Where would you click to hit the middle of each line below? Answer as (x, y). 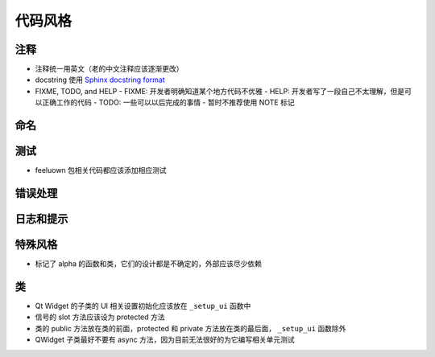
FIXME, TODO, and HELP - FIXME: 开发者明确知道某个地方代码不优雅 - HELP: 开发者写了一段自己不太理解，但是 (220, 91)
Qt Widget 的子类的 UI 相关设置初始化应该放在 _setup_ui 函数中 (143, 306)
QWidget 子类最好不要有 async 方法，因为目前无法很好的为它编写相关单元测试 (165, 340)
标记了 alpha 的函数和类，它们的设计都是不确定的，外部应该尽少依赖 (148, 264)
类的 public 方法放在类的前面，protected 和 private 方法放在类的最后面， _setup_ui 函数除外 (191, 328)
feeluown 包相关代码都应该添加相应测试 (101, 170)
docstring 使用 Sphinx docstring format (100, 80)
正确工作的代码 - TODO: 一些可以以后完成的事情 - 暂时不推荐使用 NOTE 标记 (168, 103)
